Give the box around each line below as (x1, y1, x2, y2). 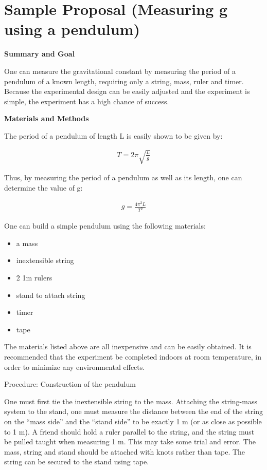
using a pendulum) (4, 18, 140, 40)
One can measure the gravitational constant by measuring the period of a (4, 65, 236, 76)
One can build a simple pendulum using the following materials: (4, 220, 206, 231)
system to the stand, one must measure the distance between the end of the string (4, 406, 263, 417)
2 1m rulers (16, 272, 52, 283)
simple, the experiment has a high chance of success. (4, 96, 169, 106)
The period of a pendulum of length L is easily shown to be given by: (4, 130, 223, 141)
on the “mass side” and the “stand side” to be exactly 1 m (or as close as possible (4, 416, 262, 426)
